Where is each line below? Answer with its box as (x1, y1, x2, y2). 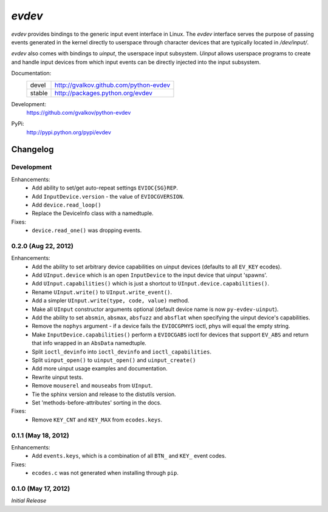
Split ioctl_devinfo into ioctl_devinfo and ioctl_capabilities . (32, 348, 212, 355)
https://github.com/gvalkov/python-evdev (26, 109, 131, 116)
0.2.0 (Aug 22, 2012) (11, 242, 74, 250)
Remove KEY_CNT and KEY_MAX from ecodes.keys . (32, 416, 163, 423)
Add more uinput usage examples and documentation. (32, 365, 168, 372)
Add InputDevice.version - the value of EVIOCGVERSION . (32, 193, 185, 200)
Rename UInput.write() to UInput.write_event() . (32, 288, 173, 296)
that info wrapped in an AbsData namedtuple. (32, 340, 147, 347)
